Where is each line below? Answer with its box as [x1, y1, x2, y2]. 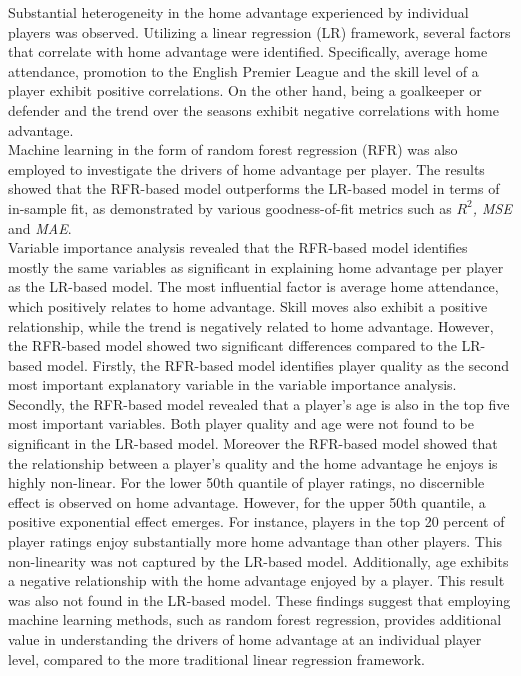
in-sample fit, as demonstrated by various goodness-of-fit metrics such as [8, 197, 452, 218]
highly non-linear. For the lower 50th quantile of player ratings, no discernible [8, 472, 485, 493]
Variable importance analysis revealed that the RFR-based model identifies [8, 237, 468, 258]
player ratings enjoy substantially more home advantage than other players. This [8, 531, 503, 552]
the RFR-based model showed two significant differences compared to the [8, 335, 457, 356]
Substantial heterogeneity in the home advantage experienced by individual [8, 2, 469, 22]
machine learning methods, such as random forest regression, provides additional [8, 609, 502, 630]
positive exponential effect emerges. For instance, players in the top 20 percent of [8, 511, 505, 532]
